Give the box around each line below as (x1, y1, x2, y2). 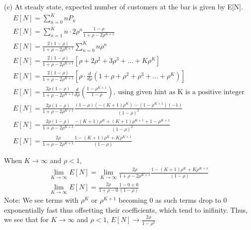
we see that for (4, 214, 49, 225)
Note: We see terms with (4, 195, 79, 205)
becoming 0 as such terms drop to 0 (118, 195, 227, 205)
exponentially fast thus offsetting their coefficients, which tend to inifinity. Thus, (4, 204, 248, 215)
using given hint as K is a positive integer (118, 88, 245, 96)
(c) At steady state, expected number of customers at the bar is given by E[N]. (4, 1, 243, 11)
